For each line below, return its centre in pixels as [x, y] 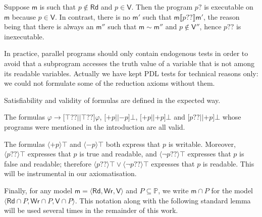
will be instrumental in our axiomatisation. [70, 173]
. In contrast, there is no [93, 16]
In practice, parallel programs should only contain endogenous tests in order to [126, 53]
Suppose [17, 7]
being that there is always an [49, 26]
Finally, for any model [38, 190]
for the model [232, 190]
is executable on [229, 7]
